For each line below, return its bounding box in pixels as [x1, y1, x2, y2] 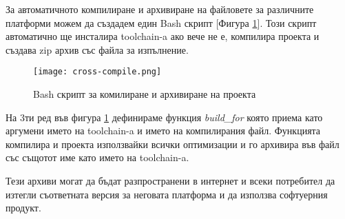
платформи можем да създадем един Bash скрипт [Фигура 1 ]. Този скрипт [6, 15, 317, 30]
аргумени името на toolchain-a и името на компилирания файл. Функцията [6, 123, 321, 138]
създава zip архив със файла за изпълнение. [6, 42, 189, 56]
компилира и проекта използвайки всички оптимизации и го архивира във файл [6, 136, 339, 151]
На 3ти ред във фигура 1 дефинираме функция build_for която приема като [6, 109, 323, 124]
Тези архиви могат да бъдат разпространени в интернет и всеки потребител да [6, 174, 335, 187]
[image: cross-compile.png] [33, 67, 162, 77]
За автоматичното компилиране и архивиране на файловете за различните [6, 2, 314, 16]
